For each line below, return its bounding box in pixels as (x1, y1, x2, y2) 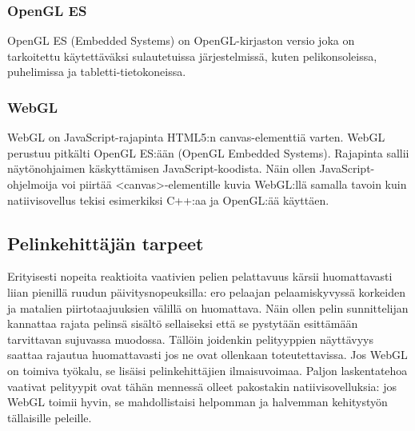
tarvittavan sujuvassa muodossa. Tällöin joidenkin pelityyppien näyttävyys (7, 330, 373, 347)
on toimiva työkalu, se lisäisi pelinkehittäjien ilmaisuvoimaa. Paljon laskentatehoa (7, 361, 408, 378)
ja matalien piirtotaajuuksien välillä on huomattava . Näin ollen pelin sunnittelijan (7, 299, 409, 316)
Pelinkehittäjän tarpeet (7, 230, 204, 255)
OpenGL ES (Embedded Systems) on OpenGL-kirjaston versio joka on (7, 32, 355, 49)
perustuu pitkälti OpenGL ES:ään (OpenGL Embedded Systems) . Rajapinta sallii (7, 144, 409, 161)
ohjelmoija (7, 176, 58, 192)
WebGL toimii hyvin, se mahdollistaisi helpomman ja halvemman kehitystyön (7, 393, 388, 410)
